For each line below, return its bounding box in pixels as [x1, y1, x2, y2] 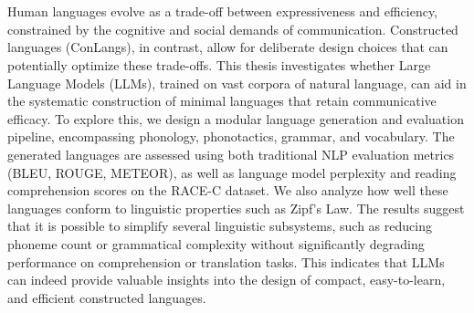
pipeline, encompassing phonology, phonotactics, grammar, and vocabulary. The [7, 127, 455, 146]
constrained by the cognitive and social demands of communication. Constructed [7, 19, 458, 38]
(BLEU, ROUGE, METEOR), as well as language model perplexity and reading [7, 162, 457, 182]
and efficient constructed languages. [7, 287, 206, 307]
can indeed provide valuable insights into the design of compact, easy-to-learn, [7, 270, 446, 289]
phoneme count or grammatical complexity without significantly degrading [7, 234, 425, 253]
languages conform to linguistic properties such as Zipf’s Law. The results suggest [7, 198, 465, 217]
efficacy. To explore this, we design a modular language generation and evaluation [7, 109, 464, 128]
